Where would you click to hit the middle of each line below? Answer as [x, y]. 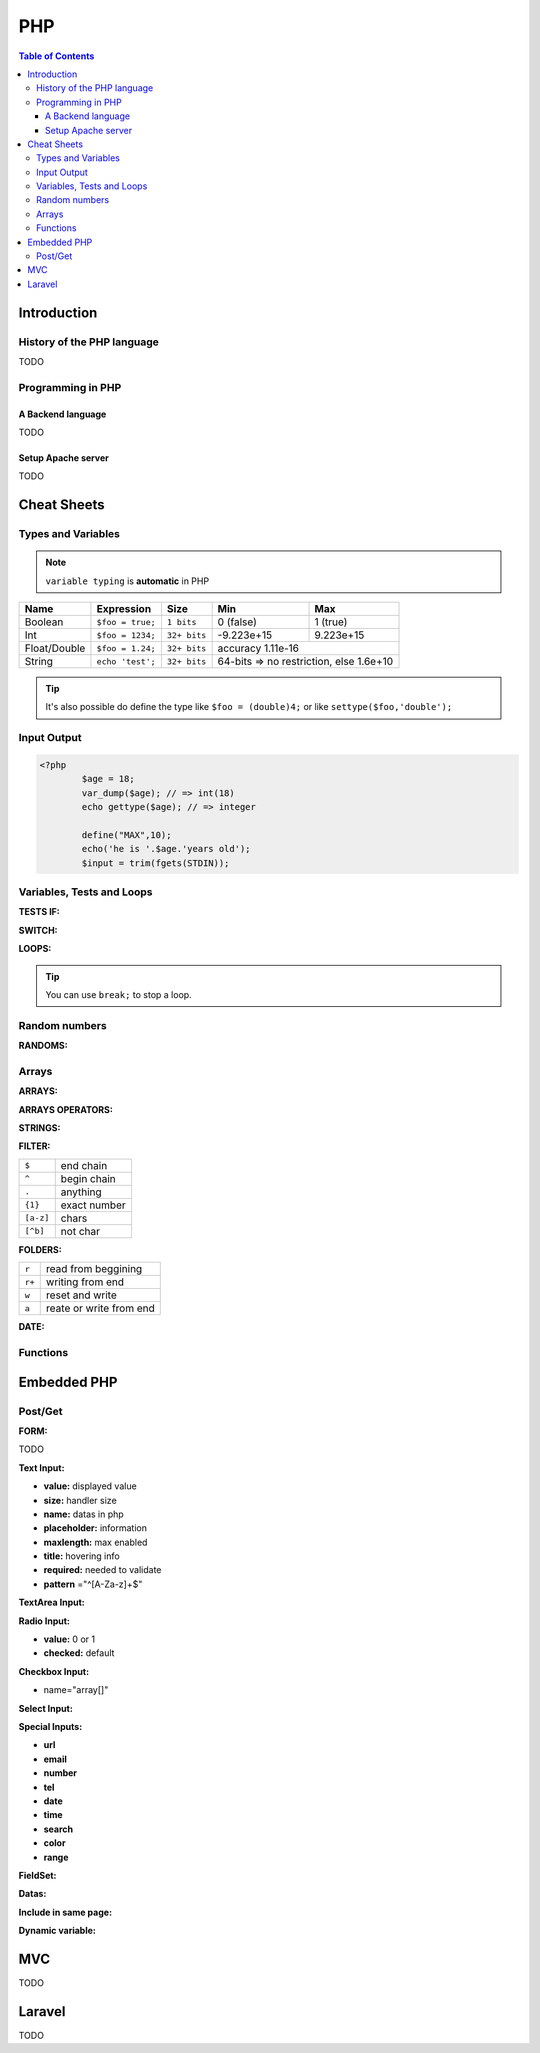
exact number [93, 1205]
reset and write [81, 1295]
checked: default [79, 1653]
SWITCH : [38, 930]
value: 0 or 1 [69, 1639]
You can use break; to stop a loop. [118, 995]
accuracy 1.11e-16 [258, 648]
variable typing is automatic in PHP [127, 581]
